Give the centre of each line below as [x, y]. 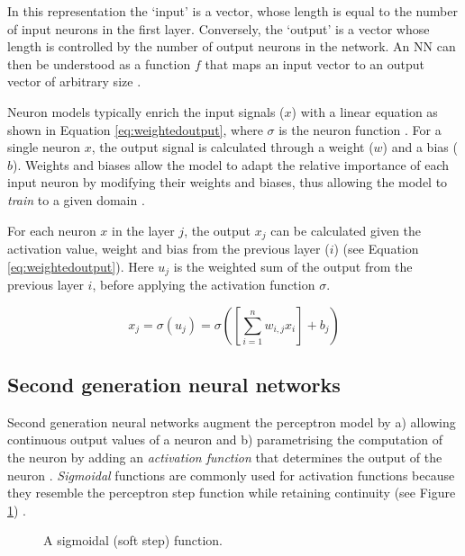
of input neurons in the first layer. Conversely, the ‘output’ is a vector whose [219, 28]
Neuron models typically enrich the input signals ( [146, 111]
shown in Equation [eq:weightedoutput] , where [135, 129]
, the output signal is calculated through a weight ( [232, 147]
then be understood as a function [99, 63]
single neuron [44, 147]
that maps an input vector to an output [315, 63]
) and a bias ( [420, 147]
